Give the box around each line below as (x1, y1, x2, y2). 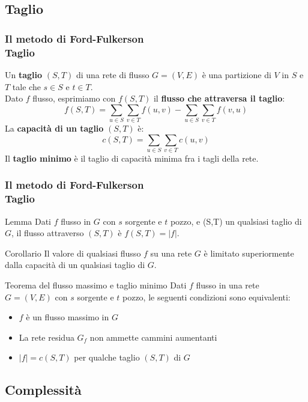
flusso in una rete (196, 279, 259, 291)
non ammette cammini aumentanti (89, 330, 217, 343)
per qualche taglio (74, 351, 140, 364)
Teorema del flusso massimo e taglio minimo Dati (5, 279, 187, 291)
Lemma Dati (5, 215, 51, 227)
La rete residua (19, 330, 74, 343)
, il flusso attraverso (11, 227, 84, 239)
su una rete (150, 246, 192, 259)
